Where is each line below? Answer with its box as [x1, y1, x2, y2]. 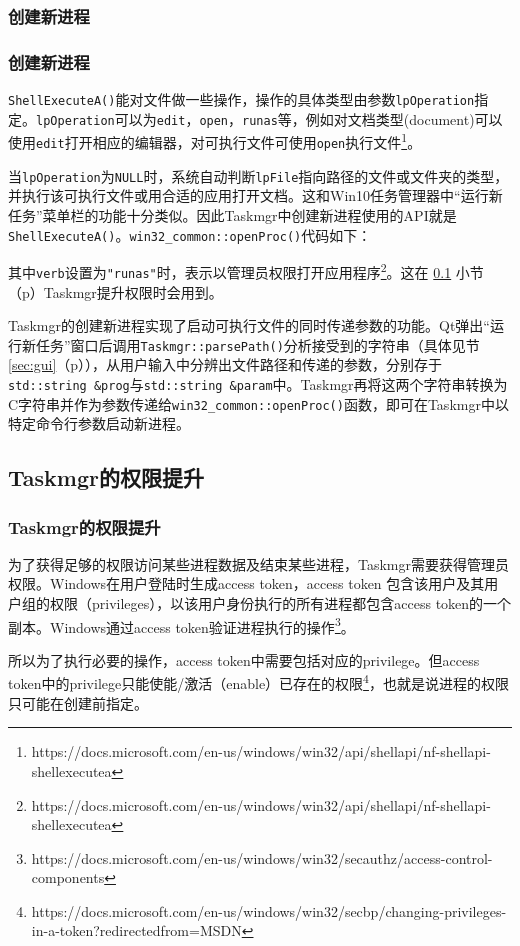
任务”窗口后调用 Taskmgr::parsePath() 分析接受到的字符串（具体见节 [35, 334, 480, 355]
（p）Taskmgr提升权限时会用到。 [8, 281, 223, 302]
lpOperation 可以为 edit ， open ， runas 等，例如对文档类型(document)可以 [36, 108, 503, 129]
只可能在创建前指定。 [8, 692, 148, 713]
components [31, 867, 105, 888]
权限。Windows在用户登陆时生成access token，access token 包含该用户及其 [8, 573, 485, 594]
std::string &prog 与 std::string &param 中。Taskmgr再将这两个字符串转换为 [8, 373, 508, 394]
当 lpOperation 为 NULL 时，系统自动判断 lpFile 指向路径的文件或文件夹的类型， [8, 165, 509, 186]
